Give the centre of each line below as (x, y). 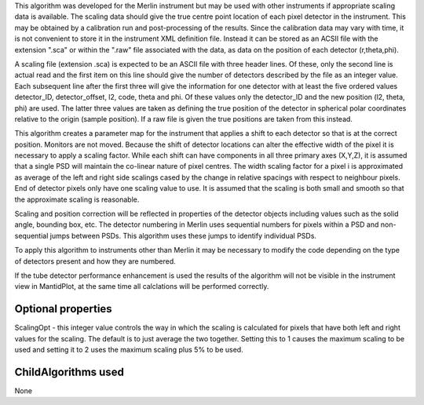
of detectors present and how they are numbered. (95, 261)
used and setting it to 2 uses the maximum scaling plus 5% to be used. (129, 350)
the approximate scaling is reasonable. (77, 199)
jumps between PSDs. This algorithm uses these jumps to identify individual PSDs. (183, 235)
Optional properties (64, 309)
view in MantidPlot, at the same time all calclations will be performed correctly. (142, 286)
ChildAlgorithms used (69, 372)
